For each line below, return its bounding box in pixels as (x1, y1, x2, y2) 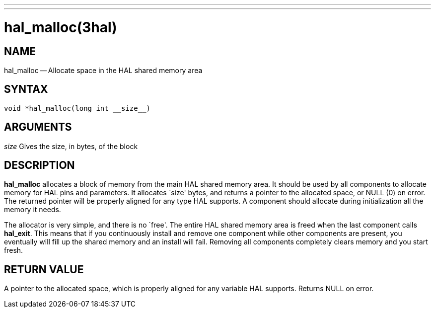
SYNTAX (4, 83, 48, 96)
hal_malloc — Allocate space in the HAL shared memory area (4, 66, 203, 75)
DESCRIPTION (4, 159, 75, 172)
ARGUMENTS (4, 121, 72, 134)
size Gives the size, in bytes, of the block (4, 142, 138, 151)
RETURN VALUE (4, 263, 84, 276)
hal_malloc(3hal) (4, 18, 117, 36)
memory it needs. (4, 205, 61, 214)
